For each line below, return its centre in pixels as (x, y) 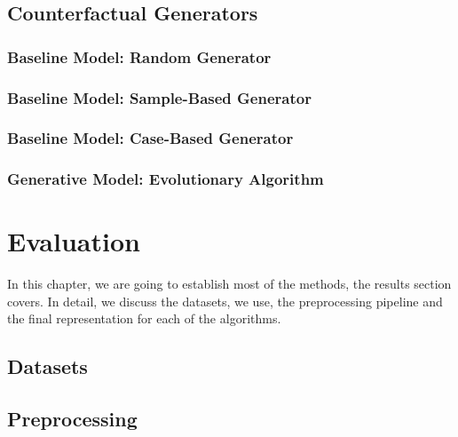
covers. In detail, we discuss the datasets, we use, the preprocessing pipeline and (225, 301)
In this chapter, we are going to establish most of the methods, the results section (229, 284)
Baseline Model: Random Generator (139, 56)
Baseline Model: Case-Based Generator (150, 138)
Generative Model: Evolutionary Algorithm (166, 179)
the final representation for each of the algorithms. (144, 318)
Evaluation (74, 241)
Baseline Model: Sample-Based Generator (159, 97)
